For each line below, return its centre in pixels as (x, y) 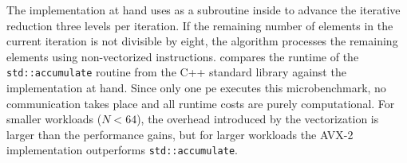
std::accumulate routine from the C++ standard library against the (176, 72)
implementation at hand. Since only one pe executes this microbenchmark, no (196, 88)
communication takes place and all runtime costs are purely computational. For (201, 103)
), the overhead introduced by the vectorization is (258, 119)
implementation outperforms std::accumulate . (122, 150)
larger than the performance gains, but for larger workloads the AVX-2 (180, 134)
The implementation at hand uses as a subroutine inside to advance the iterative (203, 10)
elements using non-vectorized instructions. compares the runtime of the (183, 56)
